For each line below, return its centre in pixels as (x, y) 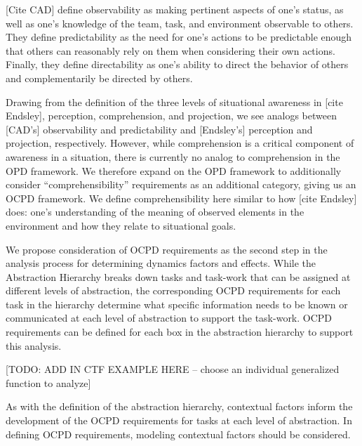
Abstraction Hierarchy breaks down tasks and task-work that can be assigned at (178, 276)
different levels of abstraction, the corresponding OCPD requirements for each (173, 290)
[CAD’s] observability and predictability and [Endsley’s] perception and (159, 129)
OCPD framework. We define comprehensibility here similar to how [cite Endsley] (181, 198)
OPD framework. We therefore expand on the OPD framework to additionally (174, 170)
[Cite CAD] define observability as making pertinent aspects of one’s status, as (175, 9)
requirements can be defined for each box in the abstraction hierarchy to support (180, 332)
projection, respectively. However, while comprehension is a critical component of (180, 143)
